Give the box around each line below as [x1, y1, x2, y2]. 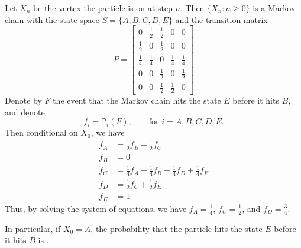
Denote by [5, 94, 42, 107]
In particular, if [5, 222, 61, 234]
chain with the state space [5, 13, 99, 25]
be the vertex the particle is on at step [33, 2, 173, 14]
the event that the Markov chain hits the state [53, 94, 221, 107]
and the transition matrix [175, 13, 268, 25]
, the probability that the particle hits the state [90, 222, 263, 234]
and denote [5, 105, 45, 118]
